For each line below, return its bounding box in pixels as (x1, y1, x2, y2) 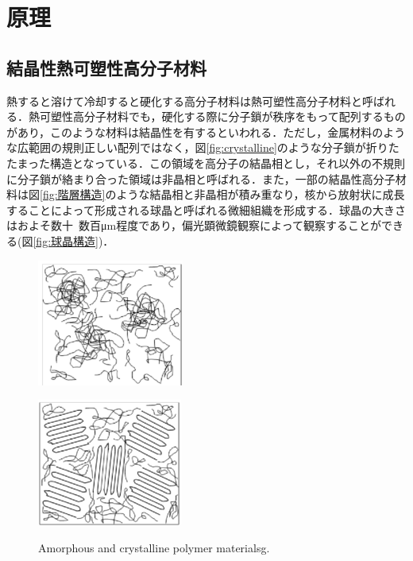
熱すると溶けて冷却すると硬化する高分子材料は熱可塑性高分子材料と (6, 92, 362, 109)
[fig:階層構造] (40, 186, 106, 203)
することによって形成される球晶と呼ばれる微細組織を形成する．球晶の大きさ (6, 201, 406, 218)
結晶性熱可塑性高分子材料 (6, 55, 206, 79)
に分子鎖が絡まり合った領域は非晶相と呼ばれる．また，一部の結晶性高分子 (6, 170, 396, 187)
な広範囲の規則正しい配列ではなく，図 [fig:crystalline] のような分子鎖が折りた (6, 139, 399, 156)
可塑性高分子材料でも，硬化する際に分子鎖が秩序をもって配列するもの (39, 108, 406, 125)
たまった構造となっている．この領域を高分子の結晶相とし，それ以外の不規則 (6, 154, 405, 171)
